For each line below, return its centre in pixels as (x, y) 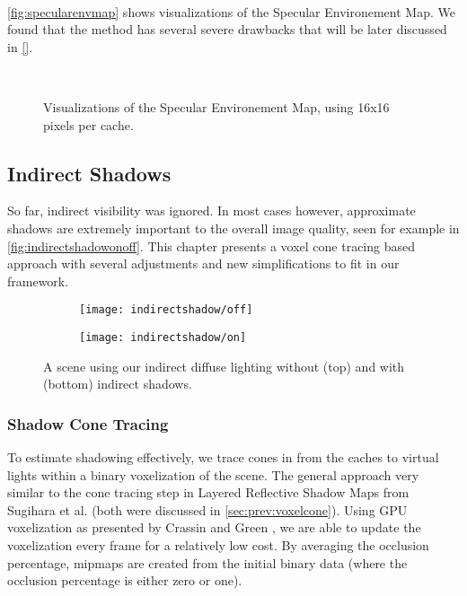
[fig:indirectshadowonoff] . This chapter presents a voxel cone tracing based (211, 245)
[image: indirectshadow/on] (163, 337)
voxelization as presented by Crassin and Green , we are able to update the (214, 527)
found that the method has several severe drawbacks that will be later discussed (227, 29)
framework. (38, 280)
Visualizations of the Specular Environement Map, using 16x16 (216, 106)
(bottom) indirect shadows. (118, 384)
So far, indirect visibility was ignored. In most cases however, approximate (211, 210)
